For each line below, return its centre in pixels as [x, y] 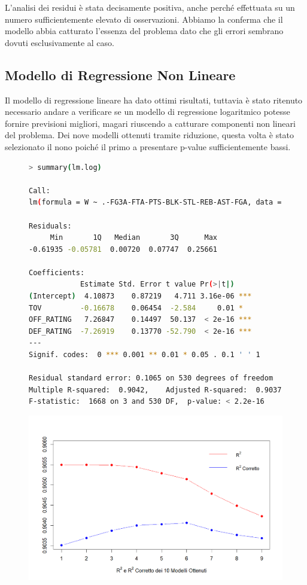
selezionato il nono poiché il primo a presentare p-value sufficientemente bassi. [148, 146]
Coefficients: [57, 272]
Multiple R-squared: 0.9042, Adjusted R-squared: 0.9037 [155, 390]
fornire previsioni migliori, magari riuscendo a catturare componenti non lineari [150, 123]
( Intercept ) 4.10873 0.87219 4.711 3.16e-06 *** [140, 296]
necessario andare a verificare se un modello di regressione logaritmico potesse [148, 112]
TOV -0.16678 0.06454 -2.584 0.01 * [136, 308]
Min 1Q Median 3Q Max [133, 238]
